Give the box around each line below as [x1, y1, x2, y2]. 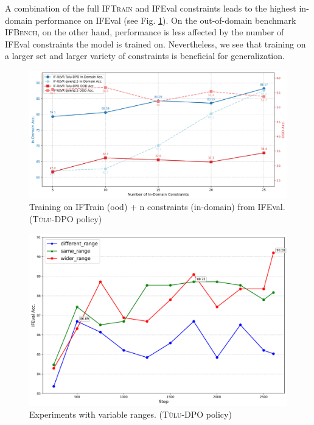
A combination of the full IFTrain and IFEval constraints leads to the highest [5, 2, 296, 14]
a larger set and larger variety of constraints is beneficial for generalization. [5, 49, 285, 62]
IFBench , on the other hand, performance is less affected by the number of [5, 26, 284, 38]
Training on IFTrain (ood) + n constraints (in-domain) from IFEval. [29, 200, 285, 213]
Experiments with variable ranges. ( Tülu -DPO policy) [29, 408, 232, 421]
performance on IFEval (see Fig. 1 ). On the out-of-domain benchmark [35, 13, 296, 26]
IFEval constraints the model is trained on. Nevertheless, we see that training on [5, 37, 306, 50]
